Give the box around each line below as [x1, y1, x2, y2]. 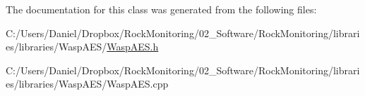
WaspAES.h [107, 39, 159, 54]
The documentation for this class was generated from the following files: [6, 2, 317, 16]
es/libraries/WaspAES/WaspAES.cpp [6, 76, 169, 91]
